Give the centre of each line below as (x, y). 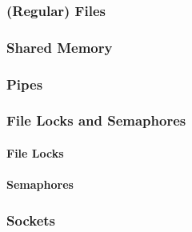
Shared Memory (60, 47)
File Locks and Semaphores (96, 120)
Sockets (31, 220)
